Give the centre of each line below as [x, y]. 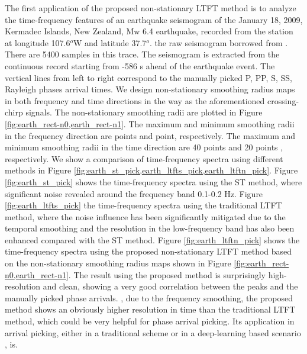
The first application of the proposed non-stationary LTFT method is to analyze [151, 8]
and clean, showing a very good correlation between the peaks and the [170, 286]
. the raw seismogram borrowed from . [219, 42]
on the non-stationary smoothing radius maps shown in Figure [118, 263]
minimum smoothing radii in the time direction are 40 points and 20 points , [144, 147]
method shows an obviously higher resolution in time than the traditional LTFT [150, 309]
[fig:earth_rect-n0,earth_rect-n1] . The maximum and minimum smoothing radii [150, 123]
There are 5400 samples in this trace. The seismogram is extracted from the [142, 54]
